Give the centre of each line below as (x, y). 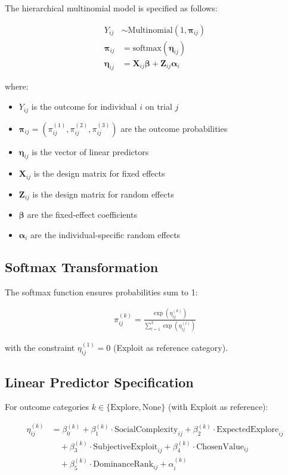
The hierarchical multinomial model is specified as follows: (111, 8)
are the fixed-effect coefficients (82, 215)
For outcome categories (47, 407)
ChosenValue (220, 447)
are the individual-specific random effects (106, 234)
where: (17, 86)
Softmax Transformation (82, 266)
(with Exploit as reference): (218, 407)
